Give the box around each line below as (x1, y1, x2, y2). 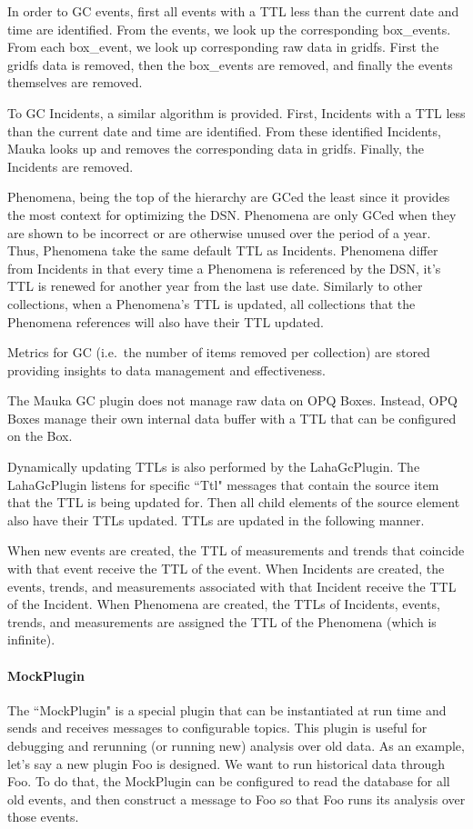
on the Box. (7, 426, 73, 445)
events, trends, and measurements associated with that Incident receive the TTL (7, 576, 457, 595)
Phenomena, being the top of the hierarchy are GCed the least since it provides (7, 187, 450, 206)
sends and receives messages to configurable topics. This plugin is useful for (7, 718, 428, 737)
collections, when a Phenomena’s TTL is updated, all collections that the (7, 294, 416, 313)
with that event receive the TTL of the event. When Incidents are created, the (7, 559, 445, 578)
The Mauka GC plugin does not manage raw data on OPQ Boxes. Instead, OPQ (7, 391, 458, 410)
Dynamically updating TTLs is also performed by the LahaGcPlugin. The (7, 457, 420, 476)
